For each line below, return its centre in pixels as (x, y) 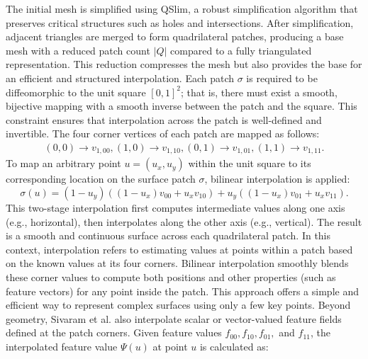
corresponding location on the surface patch (101, 179)
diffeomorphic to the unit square (76, 92)
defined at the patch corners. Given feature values (114, 332)
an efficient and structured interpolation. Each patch (120, 78)
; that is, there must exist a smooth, (259, 92)
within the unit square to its (250, 163)
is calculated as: (234, 346)
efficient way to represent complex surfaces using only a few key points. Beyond (178, 305)
